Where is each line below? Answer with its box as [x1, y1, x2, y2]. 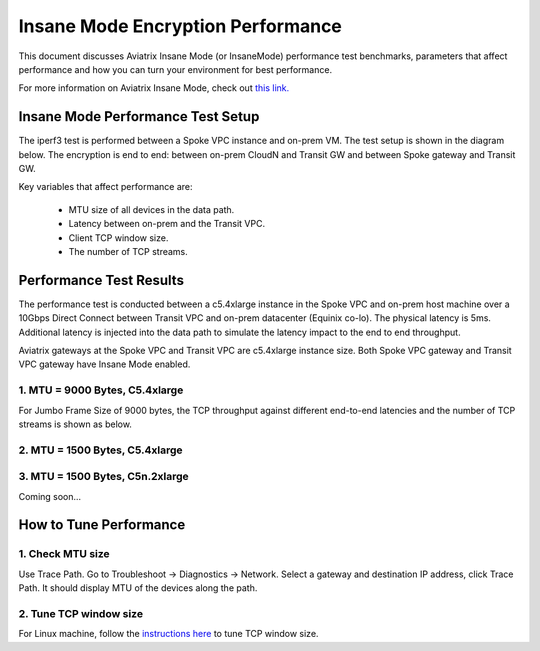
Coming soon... [18, 490, 82, 502]
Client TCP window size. [68, 231, 169, 244]
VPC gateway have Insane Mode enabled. [18, 358, 191, 370]
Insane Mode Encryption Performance [18, 15, 342, 37]
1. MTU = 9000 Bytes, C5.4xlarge [18, 383, 184, 397]
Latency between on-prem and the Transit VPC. [68, 218, 265, 230]
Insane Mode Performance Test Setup [18, 108, 260, 125]
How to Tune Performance [18, 516, 186, 534]
